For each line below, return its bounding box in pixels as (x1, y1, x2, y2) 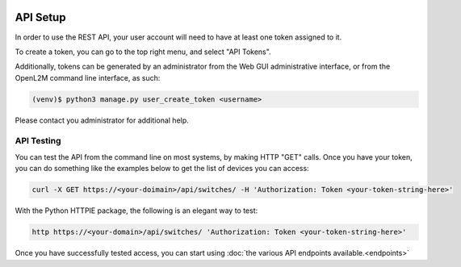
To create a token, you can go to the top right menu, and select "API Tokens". (15, 47, 271, 56)
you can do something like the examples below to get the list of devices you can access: (15, 164, 310, 173)
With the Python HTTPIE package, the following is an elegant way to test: (15, 206, 258, 215)
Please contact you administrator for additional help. (15, 115, 189, 125)
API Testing (15, 136, 61, 147)
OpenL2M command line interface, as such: (15, 73, 161, 82)
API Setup (15, 10, 66, 24)
